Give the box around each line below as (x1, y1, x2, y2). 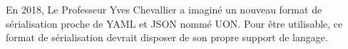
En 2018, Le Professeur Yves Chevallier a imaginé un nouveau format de (6, 2, 322, 16)
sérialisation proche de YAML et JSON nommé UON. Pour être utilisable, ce (6, 16, 343, 31)
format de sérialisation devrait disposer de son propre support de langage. (6, 30, 328, 45)
